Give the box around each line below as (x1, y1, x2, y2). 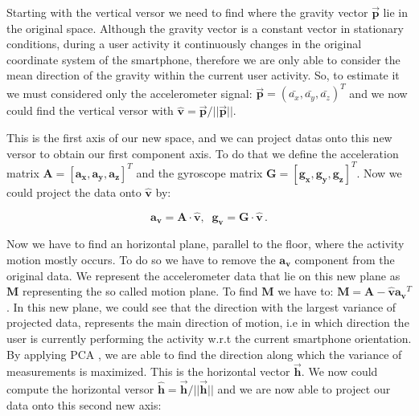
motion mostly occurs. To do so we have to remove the (6, 251, 276, 267)
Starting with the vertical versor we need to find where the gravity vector (6, 4, 368, 20)
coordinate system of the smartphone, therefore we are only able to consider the (6, 51, 401, 67)
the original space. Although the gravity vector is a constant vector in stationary (6, 19, 405, 36)
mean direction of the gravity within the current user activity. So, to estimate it (6, 67, 400, 84)
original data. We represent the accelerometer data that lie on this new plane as (6, 267, 401, 283)
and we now (349, 84, 408, 101)
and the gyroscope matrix (136, 164, 263, 181)
